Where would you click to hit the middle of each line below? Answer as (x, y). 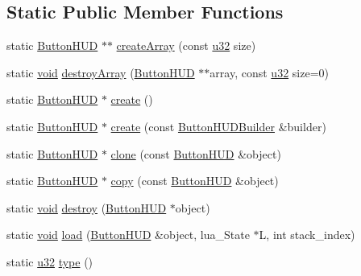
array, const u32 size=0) (269, 72)
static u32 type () (50, 261)
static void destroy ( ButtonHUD (87, 207)
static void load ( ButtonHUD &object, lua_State (128, 235)
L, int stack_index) (307, 235)
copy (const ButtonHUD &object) (195, 181)
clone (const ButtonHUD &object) (196, 153)
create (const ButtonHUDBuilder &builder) (218, 126)
